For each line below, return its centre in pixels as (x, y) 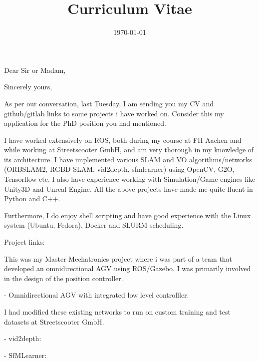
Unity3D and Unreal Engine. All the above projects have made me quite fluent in (129, 188)
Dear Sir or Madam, (35, 70)
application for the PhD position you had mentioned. (85, 123)
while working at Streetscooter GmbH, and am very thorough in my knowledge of (129, 150)
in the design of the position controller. (64, 278)
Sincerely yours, (28, 87)
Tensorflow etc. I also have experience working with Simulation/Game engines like (130, 179)
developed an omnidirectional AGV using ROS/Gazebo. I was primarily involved (128, 268)
